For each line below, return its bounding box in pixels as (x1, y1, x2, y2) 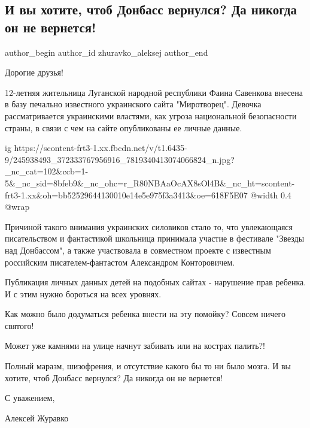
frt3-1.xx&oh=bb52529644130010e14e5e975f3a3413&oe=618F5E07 (5, 188, 248, 201)
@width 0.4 (250, 188, 291, 201)
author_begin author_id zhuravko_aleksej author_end (5, 46, 208, 58)
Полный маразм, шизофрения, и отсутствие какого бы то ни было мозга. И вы (5, 360, 291, 372)
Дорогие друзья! (5, 66, 63, 79)
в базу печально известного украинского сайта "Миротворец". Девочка (5, 98, 262, 110)
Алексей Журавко (5, 411, 69, 424)
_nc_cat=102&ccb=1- (5, 165, 89, 177)
